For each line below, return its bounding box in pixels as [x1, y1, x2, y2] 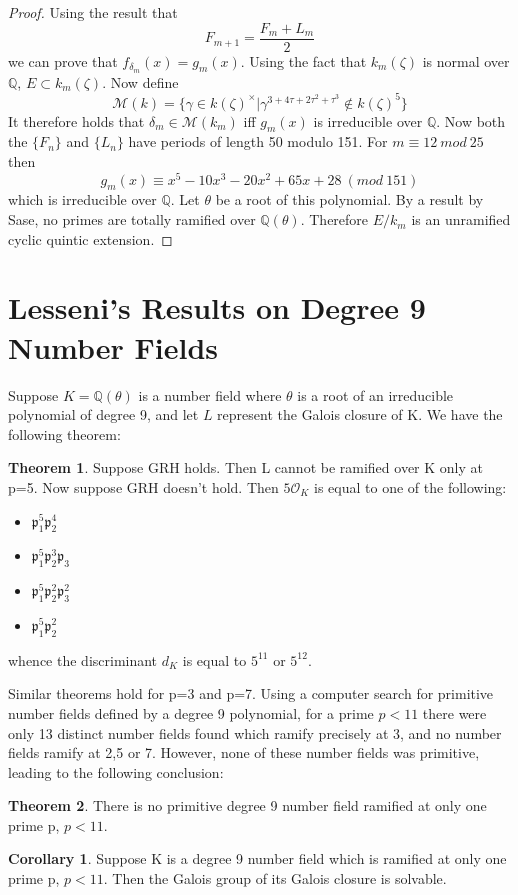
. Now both [436, 110, 506, 131]
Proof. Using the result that [8, 2, 178, 22]
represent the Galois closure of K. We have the [217, 404, 503, 425]
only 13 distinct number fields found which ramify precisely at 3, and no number [8, 722, 502, 743]
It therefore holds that [8, 110, 145, 131]
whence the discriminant [8, 649, 158, 670]
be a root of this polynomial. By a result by [215, 189, 484, 210]
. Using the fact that [240, 50, 367, 71]
